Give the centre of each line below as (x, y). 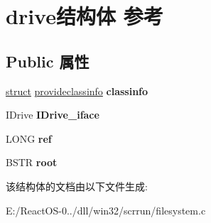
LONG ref (29, 138)
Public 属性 (48, 61)
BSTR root (32, 162)
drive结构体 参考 (85, 16)
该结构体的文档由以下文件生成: (77, 186)
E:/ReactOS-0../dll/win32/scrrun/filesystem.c (106, 210)
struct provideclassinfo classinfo (77, 91)
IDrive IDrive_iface (53, 115)
